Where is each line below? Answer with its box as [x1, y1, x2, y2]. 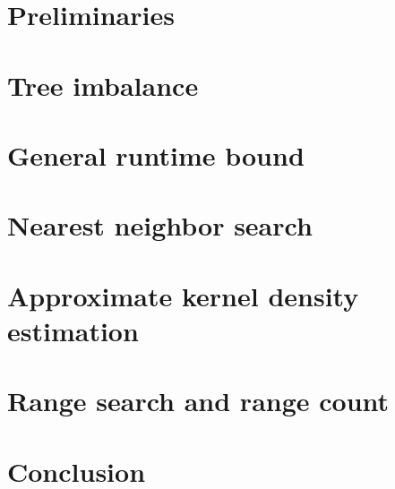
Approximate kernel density [7, 277, 359, 313]
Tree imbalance [7, 66, 199, 103]
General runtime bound [7, 136, 305, 173]
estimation [7, 312, 139, 348]
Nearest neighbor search [7, 207, 313, 244]
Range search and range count [7, 382, 390, 419]
